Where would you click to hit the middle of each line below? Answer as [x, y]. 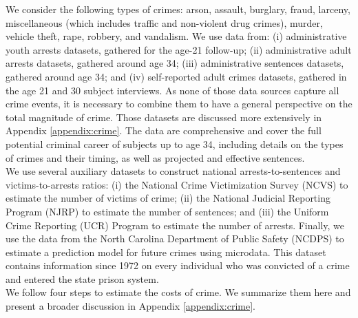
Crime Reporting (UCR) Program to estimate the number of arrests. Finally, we [175, 225]
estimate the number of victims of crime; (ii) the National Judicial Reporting [168, 198]
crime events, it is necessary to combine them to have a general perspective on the [179, 104]
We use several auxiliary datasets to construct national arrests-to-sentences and [173, 171]
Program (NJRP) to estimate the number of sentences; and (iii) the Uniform [167, 211]
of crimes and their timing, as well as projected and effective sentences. [155, 157]
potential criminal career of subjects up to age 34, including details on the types [175, 144]
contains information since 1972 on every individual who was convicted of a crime [178, 265]
